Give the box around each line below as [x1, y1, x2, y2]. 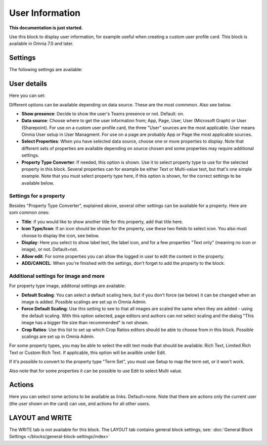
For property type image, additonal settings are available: [9, 283, 126, 289]
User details [9, 80, 47, 88]
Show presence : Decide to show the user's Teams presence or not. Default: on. [21, 110, 184, 116]
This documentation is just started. [9, 25, 83, 31]
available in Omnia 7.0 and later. [9, 41, 74, 47]
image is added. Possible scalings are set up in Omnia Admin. [21, 299, 147, 305]
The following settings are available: [9, 67, 83, 73]
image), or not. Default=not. [21, 247, 79, 252]
